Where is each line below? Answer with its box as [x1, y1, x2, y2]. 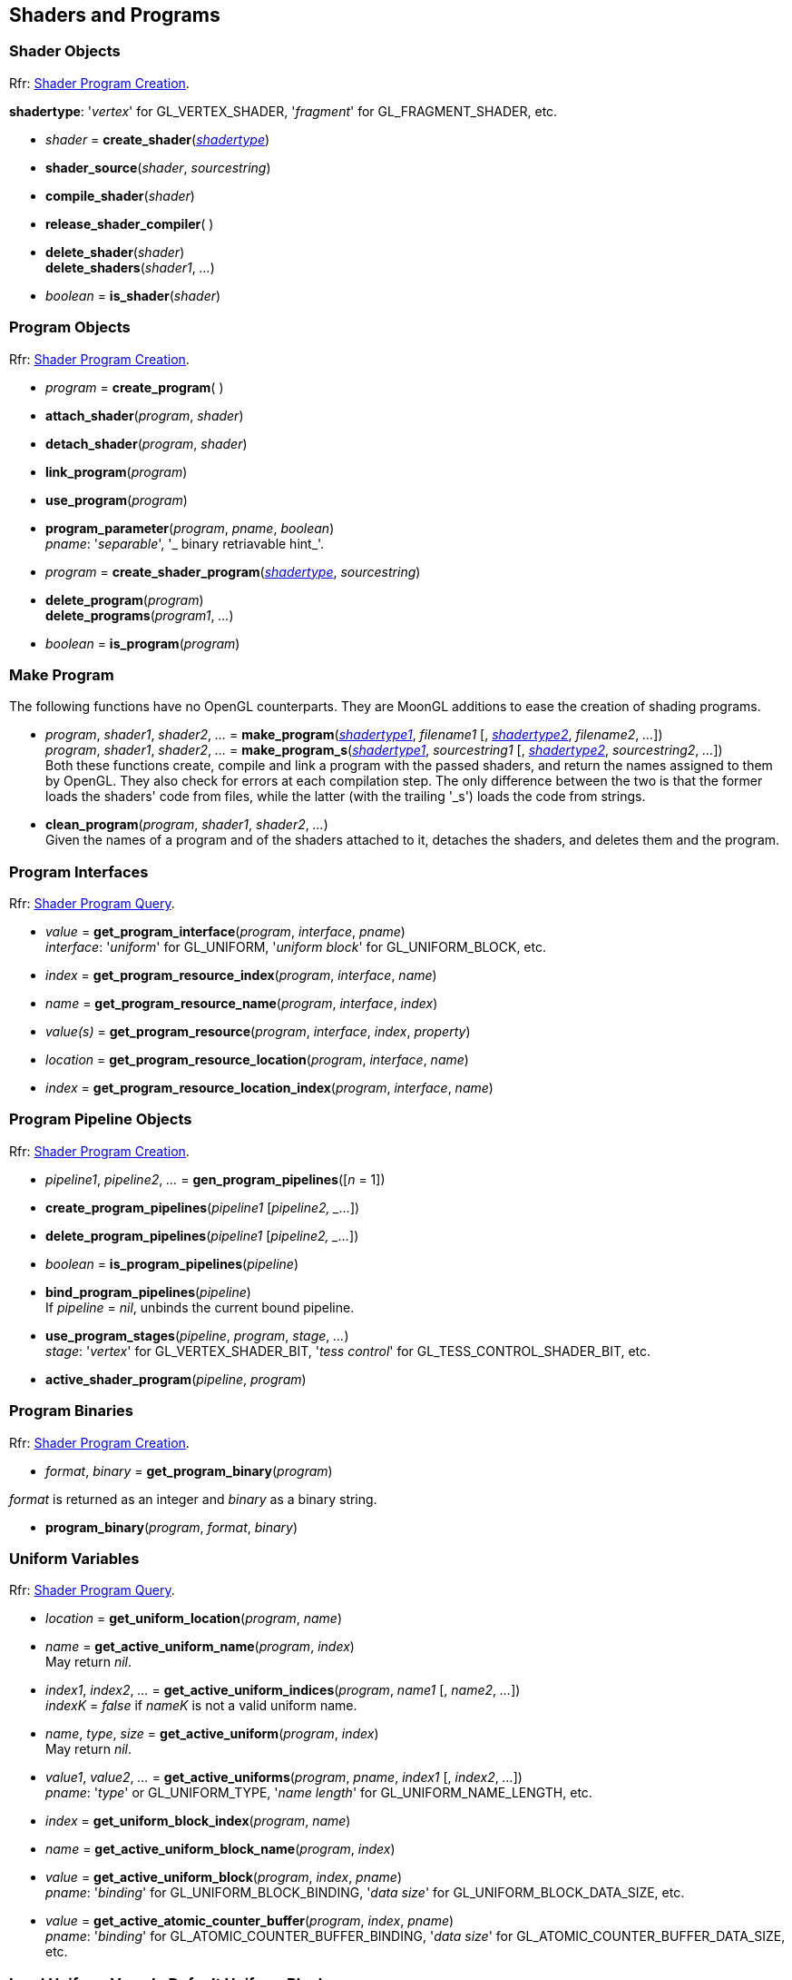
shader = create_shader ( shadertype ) [45, 131, 270, 147]
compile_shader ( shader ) [45, 187, 195, 203]
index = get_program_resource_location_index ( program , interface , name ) [45, 1080, 494, 1096]
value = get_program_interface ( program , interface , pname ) [45, 924, 406, 940]
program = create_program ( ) [45, 379, 224, 395]
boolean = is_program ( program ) [45, 635, 240, 651]
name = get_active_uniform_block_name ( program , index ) [45, 1841, 396, 1857]
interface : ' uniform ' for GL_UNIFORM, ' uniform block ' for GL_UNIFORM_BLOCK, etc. [45, 939, 547, 955]
